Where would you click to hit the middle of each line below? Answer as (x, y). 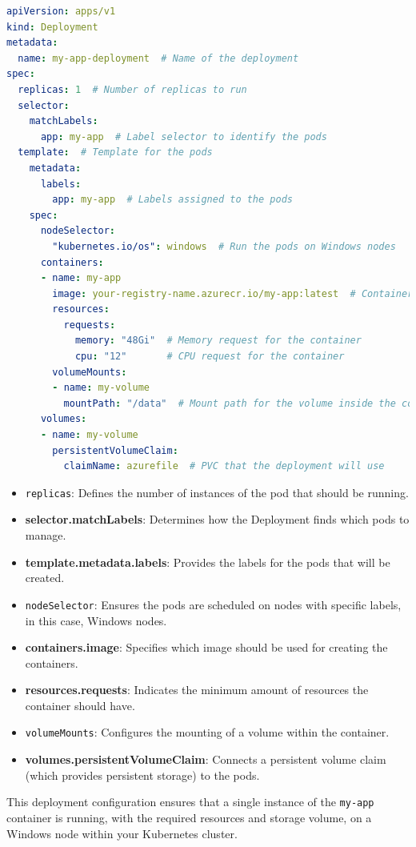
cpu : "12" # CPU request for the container (210, 357)
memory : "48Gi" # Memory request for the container (218, 341)
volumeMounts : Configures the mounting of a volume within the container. (207, 732)
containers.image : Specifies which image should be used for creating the (206, 647)
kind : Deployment (52, 27)
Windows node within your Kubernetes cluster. (122, 833)
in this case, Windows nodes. (96, 620)
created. (45, 578)
